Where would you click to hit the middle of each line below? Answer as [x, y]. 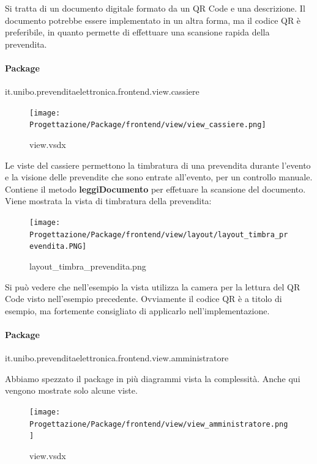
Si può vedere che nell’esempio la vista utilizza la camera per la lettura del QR [153, 286]
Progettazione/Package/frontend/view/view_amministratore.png [159, 424]
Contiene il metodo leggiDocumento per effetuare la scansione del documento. [155, 189]
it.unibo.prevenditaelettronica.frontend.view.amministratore [117, 358]
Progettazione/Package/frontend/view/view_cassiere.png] [148, 125]
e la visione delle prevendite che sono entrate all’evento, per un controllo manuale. [159, 177]
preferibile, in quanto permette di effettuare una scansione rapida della [137, 32]
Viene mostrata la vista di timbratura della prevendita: [108, 201]
